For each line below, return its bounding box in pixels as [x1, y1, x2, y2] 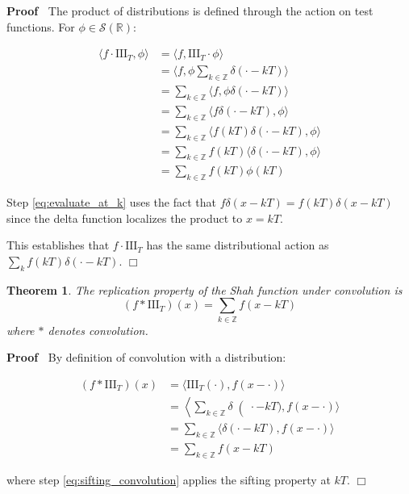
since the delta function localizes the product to [6, 209, 243, 226]
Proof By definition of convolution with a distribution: [6, 349, 286, 366]
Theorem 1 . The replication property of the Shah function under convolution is [6, 281, 403, 298]
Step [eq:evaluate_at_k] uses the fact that [6, 194, 216, 211]
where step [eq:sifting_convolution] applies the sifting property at [6, 471, 331, 488]
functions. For [6, 18, 75, 35]
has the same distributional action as [146, 237, 329, 253]
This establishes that [6, 237, 110, 253]
